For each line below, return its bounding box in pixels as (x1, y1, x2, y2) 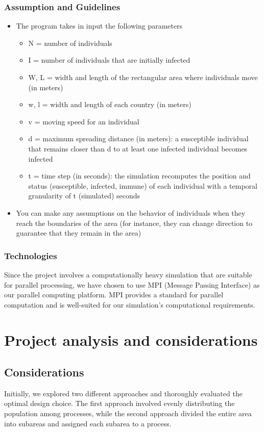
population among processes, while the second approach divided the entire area (4, 408, 252, 419)
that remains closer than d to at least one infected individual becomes (28, 143, 248, 154)
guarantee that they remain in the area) (16, 227, 141, 238)
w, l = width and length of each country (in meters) (28, 99, 191, 110)
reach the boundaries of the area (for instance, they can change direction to (16, 217, 253, 228)
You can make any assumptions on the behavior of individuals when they (16, 207, 246, 218)
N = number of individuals (28, 37, 112, 48)
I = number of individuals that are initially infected (28, 55, 190, 65)
